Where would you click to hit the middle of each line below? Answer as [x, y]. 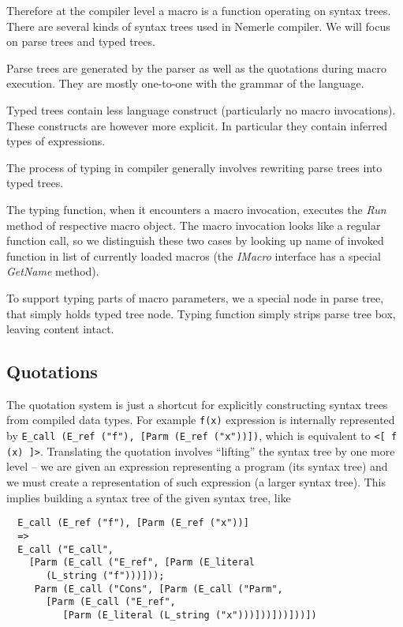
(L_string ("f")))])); [105, 575]
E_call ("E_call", [66, 549]
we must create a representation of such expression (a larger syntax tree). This [196, 482]
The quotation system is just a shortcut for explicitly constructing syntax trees [197, 404]
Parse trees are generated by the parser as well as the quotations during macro [196, 68]
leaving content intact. [60, 329]
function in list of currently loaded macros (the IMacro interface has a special [194, 255]
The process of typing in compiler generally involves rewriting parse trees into [194, 167]
